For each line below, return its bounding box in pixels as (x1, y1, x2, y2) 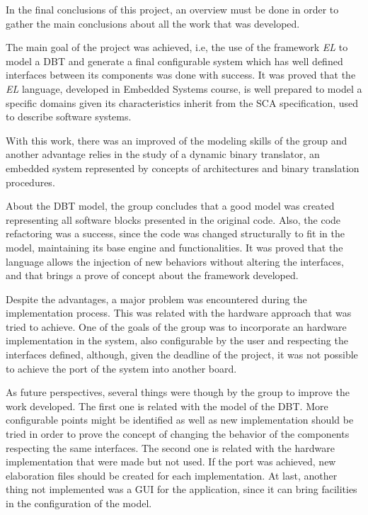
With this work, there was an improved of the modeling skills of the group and (6, 132, 347, 147)
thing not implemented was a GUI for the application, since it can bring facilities (6, 482, 357, 497)
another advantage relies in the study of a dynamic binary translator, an (6, 147, 320, 162)
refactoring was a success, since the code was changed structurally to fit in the (6, 226, 345, 241)
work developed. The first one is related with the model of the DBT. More (6, 398, 328, 413)
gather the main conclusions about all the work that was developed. (6, 16, 300, 30)
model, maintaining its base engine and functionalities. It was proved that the (6, 239, 343, 254)
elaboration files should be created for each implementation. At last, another (6, 468, 338, 482)
